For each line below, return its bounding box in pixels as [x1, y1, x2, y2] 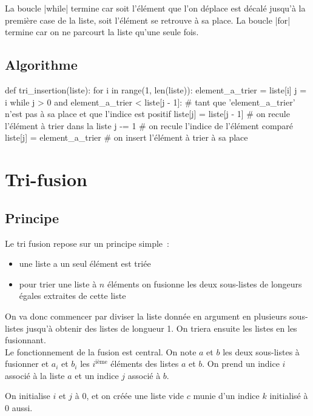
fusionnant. [5, 334, 46, 346]
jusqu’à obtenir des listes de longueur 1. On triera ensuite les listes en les [26, 321, 297, 334]
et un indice [75, 369, 119, 381]
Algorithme [5, 55, 78, 74]
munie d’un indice [193, 389, 260, 402]
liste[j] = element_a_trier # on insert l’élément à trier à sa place [5, 131, 248, 144]
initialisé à [269, 389, 308, 402]
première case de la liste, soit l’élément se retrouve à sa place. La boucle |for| [5, 13, 291, 26]
